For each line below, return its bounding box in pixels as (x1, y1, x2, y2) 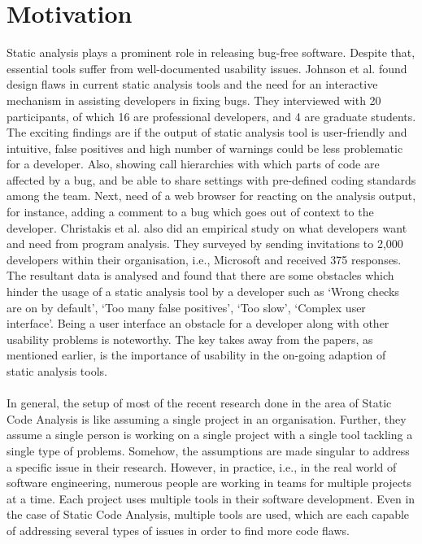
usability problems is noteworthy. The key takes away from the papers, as (7, 330, 373, 347)
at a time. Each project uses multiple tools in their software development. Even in (7, 490, 415, 507)
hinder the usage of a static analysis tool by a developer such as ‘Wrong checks (7, 283, 399, 300)
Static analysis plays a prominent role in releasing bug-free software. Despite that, (7, 44, 415, 61)
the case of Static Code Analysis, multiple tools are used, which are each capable (7, 506, 410, 523)
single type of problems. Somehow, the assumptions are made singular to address (7, 442, 410, 459)
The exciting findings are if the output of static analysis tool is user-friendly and (7, 124, 407, 141)
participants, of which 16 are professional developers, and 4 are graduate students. (7, 107, 416, 124)
